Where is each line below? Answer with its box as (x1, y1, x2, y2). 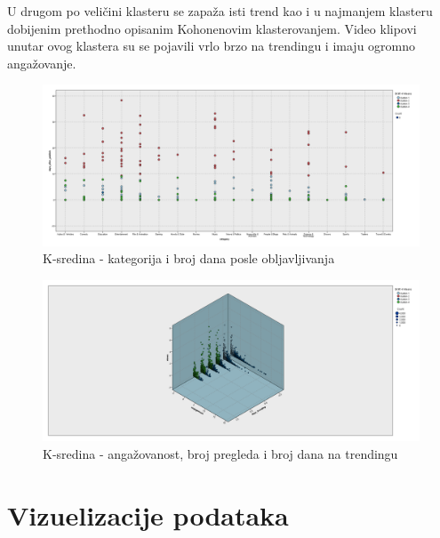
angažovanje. (7, 53, 76, 72)
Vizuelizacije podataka (7, 496, 289, 533)
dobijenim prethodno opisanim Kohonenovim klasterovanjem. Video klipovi (7, 19, 417, 37)
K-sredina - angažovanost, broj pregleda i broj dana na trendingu (43, 444, 398, 462)
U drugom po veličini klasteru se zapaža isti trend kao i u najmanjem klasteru (7, 2, 433, 20)
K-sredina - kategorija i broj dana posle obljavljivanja (43, 249, 335, 268)
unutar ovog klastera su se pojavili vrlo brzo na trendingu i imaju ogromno (7, 36, 416, 55)
